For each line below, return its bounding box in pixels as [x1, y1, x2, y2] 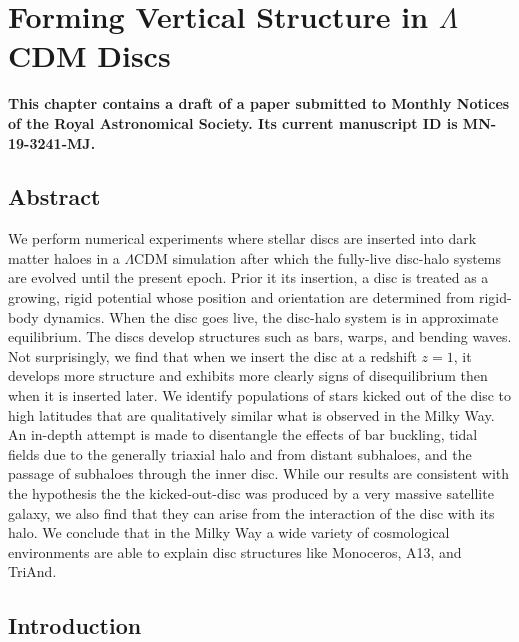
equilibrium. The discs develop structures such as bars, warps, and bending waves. [8, 326, 512, 347]
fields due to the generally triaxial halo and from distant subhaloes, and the [8, 443, 472, 464]
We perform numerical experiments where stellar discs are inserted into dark [8, 228, 477, 249]
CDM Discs [8, 35, 171, 76]
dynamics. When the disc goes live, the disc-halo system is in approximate [43, 306, 499, 327]
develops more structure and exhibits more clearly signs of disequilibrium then [8, 365, 488, 386]
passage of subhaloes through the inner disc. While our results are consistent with [8, 463, 510, 484]
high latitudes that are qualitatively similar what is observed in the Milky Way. [8, 404, 495, 425]
